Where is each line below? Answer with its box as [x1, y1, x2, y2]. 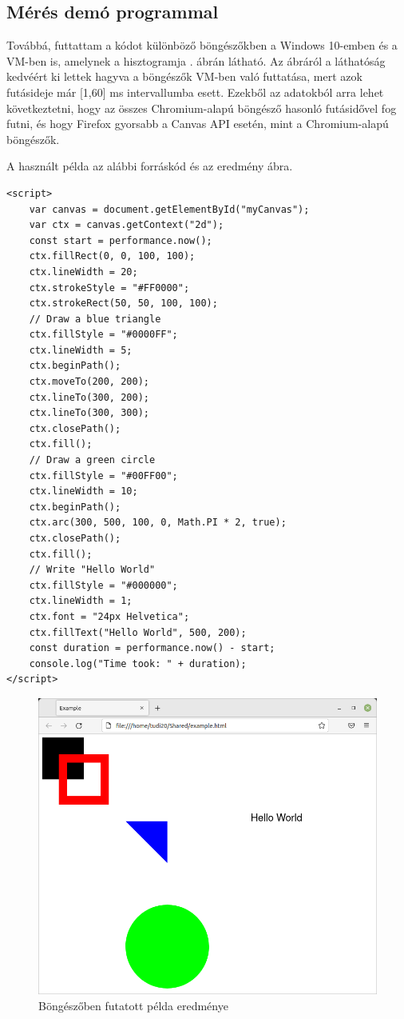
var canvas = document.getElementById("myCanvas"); [29, 203, 310, 215]
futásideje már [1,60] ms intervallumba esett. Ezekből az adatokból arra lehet [6, 83, 384, 100]
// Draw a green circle [29, 454, 156, 466]
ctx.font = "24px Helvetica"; [29, 610, 190, 622]
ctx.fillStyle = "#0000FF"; [29, 329, 178, 341]
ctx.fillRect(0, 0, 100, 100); [29, 250, 196, 262]
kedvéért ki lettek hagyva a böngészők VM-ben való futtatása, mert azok [6, 68, 362, 85]
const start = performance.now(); [29, 234, 212, 246]
